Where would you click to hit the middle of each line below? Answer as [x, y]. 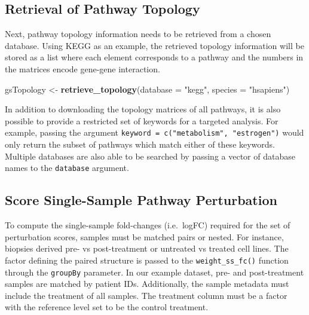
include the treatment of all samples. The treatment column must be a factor [146, 295]
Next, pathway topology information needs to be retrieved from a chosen [138, 34]
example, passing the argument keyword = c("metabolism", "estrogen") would [154, 132]
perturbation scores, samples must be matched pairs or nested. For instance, [144, 236]
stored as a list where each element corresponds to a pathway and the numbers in [154, 57]
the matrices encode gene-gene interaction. [82, 68]
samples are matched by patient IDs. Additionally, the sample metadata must [147, 284]
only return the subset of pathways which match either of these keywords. [140, 144]
